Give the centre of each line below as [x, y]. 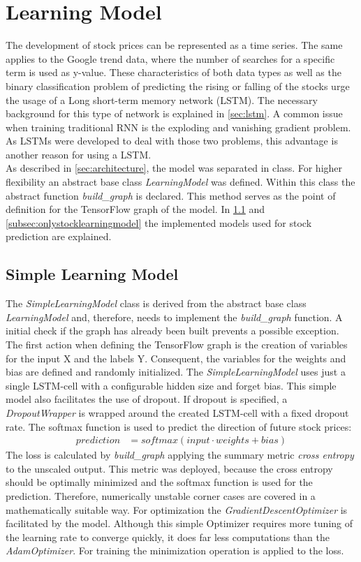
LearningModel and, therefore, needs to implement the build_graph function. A [174, 317]
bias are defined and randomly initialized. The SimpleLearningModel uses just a [176, 372]
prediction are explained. [59, 236]
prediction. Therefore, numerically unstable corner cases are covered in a [161, 495]
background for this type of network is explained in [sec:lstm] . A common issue [174, 113]
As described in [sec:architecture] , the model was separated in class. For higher [174, 168]
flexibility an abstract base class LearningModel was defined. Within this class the [180, 182]
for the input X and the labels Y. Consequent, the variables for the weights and [176, 358]
